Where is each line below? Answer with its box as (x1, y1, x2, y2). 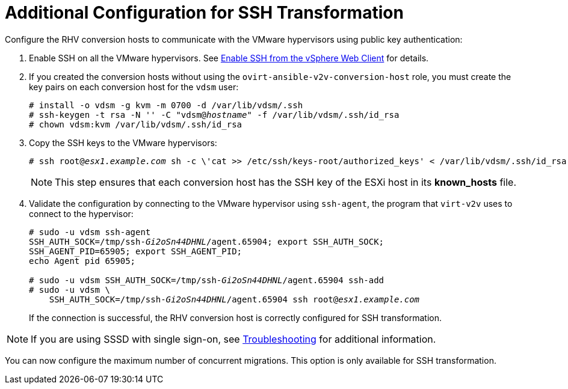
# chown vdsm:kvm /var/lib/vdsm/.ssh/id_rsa (29, 119, 242, 129)
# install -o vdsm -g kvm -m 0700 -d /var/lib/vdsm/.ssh (29, 100, 303, 110)
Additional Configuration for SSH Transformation (5, 2, 404, 23)
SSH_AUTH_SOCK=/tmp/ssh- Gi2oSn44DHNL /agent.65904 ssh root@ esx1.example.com (49, 294, 420, 304)
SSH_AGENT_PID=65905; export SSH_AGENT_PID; (29, 246, 242, 256)
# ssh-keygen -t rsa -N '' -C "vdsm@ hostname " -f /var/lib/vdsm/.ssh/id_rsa (29, 109, 400, 120)
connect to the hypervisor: (29, 208, 134, 219)
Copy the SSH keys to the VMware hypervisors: (29, 137, 217, 148)
